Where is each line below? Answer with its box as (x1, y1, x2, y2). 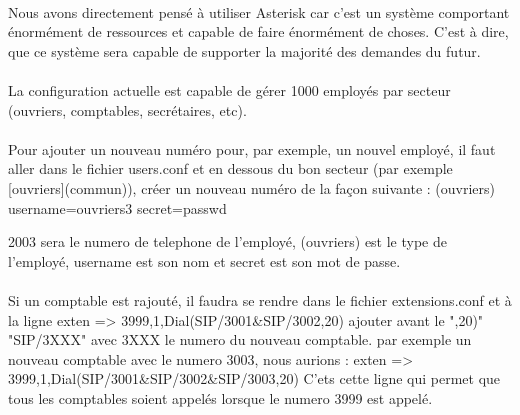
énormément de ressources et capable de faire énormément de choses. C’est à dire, (8, 21, 509, 42)
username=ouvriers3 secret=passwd (8, 197, 227, 218)
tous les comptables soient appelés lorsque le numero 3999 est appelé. (8, 387, 433, 408)
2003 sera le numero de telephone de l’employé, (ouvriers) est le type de (8, 231, 447, 252)
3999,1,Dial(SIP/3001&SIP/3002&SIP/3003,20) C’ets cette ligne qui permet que (8, 368, 501, 389)
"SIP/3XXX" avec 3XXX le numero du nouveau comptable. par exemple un (8, 329, 472, 350)
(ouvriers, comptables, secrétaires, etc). (8, 99, 247, 120)
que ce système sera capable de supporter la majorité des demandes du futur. (8, 40, 481, 61)
